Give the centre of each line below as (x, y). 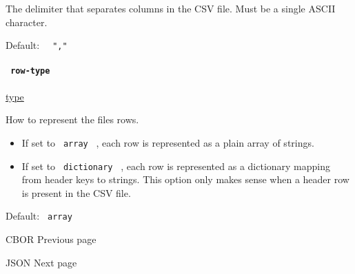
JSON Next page (41, 262)
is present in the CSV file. (76, 192)
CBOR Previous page (51, 239)
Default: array (39, 216)
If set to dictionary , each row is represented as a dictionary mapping (176, 166)
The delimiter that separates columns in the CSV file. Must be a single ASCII (171, 8)
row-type (30, 71)
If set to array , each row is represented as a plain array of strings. (168, 142)
